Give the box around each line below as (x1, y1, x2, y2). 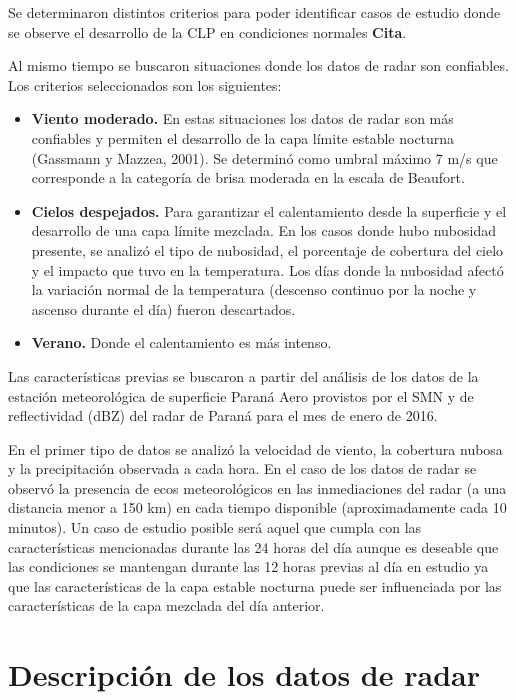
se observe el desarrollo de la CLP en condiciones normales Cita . (8, 21, 407, 42)
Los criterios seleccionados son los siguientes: (8, 74, 282, 95)
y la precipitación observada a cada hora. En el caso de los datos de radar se (8, 458, 477, 479)
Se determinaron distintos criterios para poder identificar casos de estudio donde (8, 2, 501, 22)
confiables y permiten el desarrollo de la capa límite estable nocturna (31, 127, 455, 148)
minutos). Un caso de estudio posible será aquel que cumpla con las (8, 517, 422, 538)
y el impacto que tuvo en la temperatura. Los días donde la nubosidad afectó (31, 259, 504, 280)
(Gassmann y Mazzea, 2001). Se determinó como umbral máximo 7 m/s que (31, 147, 498, 168)
